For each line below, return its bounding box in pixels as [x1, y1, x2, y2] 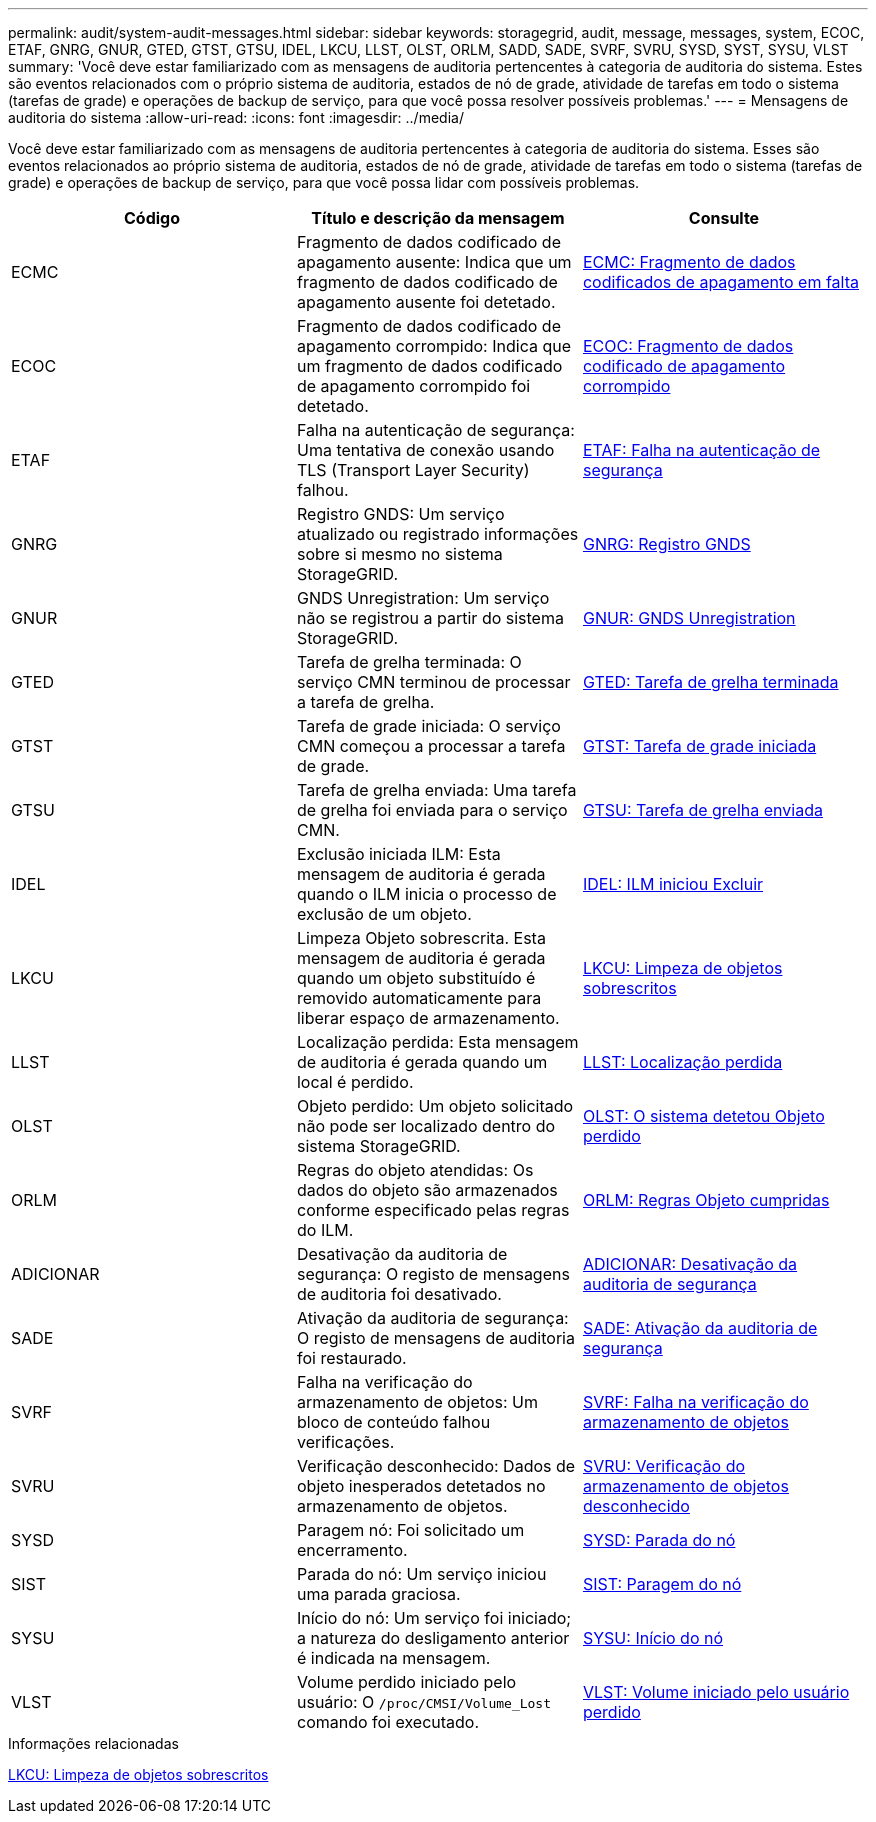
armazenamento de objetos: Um [296, 1392, 538, 1412]
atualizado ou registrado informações [296, 524, 579, 544]
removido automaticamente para [296, 988, 542, 1008]
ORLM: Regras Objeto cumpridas [582, 1190, 830, 1210]
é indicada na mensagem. [296, 1648, 491, 1668]
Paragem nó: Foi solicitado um [296, 1520, 525, 1540]
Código [123, 208, 180, 228]
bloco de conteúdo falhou [296, 1412, 491, 1432]
